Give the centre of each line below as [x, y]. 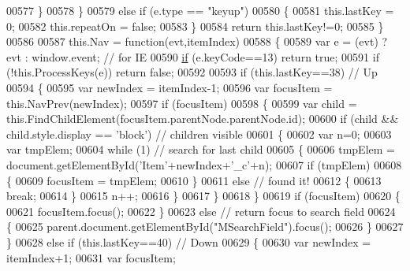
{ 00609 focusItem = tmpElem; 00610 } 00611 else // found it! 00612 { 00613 [194, 180]
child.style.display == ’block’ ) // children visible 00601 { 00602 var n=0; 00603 [199, 134]
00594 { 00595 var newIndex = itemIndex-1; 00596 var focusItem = [170, 87]
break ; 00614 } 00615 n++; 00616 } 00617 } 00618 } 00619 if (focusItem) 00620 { [203, 196]
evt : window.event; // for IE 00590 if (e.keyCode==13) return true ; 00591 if [193, 56]
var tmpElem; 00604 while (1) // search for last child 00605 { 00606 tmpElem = [201, 149]
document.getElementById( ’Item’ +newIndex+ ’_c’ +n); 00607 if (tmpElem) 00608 [204, 164]
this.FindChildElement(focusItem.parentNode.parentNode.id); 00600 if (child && [203, 119]
